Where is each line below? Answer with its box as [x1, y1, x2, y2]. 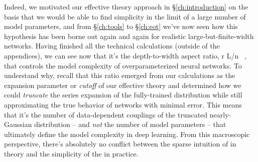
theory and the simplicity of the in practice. [4, 148, 139, 158]
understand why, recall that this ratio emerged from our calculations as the [4, 70, 235, 80]
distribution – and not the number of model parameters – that [34, 119, 226, 129]
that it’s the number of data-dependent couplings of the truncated [4, 109, 208, 119]
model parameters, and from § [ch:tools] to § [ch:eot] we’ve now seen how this [4, 21, 238, 31]
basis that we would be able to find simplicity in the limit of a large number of [4, 11, 246, 21]
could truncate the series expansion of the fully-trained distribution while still [4, 89, 242, 100]
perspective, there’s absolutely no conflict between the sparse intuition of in [4, 138, 236, 149]
